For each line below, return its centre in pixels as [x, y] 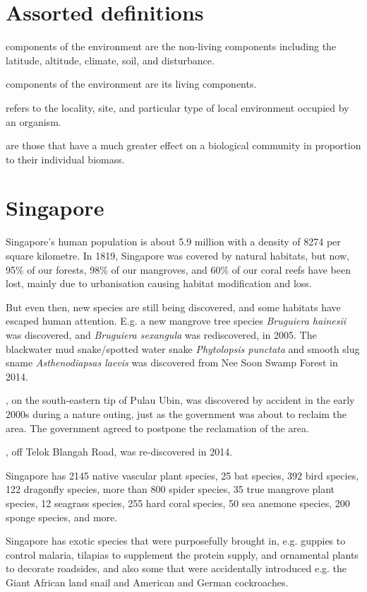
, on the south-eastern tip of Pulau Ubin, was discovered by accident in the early [180, 400]
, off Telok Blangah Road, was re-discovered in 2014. [119, 452]
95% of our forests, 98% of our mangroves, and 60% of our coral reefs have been [178, 269]
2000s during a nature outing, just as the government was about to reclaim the [176, 413]
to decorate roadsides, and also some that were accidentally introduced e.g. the [176, 568]
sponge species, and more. [62, 517]
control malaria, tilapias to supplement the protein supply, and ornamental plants [182, 554]
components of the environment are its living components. [131, 84]
